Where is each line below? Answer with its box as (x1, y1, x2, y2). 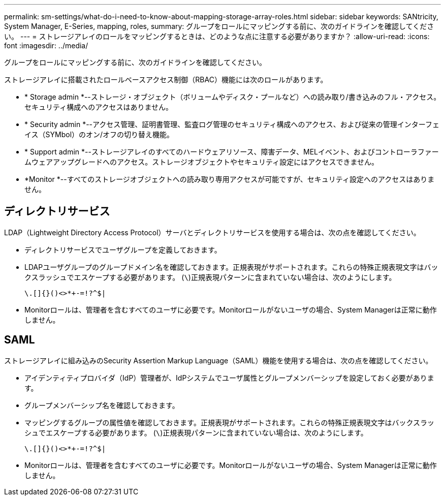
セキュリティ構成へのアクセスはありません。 (24, 103, 173, 111)
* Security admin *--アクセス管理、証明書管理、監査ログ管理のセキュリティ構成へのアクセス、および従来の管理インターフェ (24, 120, 439, 129)
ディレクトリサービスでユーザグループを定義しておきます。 (24, 245, 221, 254)
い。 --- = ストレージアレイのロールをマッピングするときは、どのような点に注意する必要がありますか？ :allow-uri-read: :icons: (4, 32, 430, 41)
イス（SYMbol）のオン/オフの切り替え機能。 (24, 130, 174, 139)
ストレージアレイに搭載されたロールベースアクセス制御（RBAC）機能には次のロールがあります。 (4, 75, 328, 84)
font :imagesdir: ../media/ (4, 41, 88, 50)
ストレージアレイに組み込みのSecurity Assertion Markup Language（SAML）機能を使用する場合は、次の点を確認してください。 (4, 356, 433, 365)
